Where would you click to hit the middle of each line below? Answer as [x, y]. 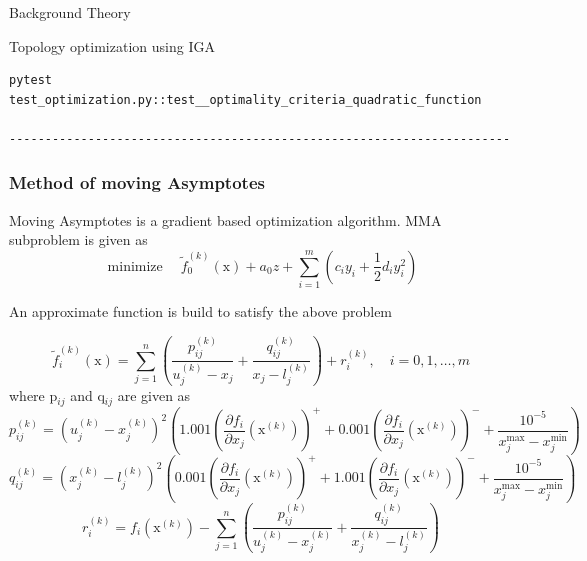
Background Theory [70, 12]
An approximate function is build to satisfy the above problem [201, 311]
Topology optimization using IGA [112, 45]
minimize [135, 266]
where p [33, 395]
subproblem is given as [78, 239]
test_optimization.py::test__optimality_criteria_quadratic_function [245, 99]
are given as [154, 395]
